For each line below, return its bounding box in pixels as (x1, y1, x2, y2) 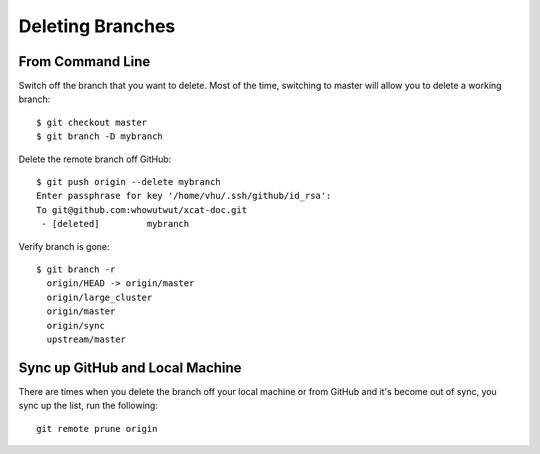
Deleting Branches (18, 15, 176, 37)
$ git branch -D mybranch (36, 131, 164, 142)
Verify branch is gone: (18, 240, 110, 252)
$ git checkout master (36, 116, 148, 128)
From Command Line (18, 53, 151, 70)
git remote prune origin (36, 423, 158, 434)
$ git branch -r (36, 263, 116, 275)
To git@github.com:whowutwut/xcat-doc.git (36, 204, 248, 215)
